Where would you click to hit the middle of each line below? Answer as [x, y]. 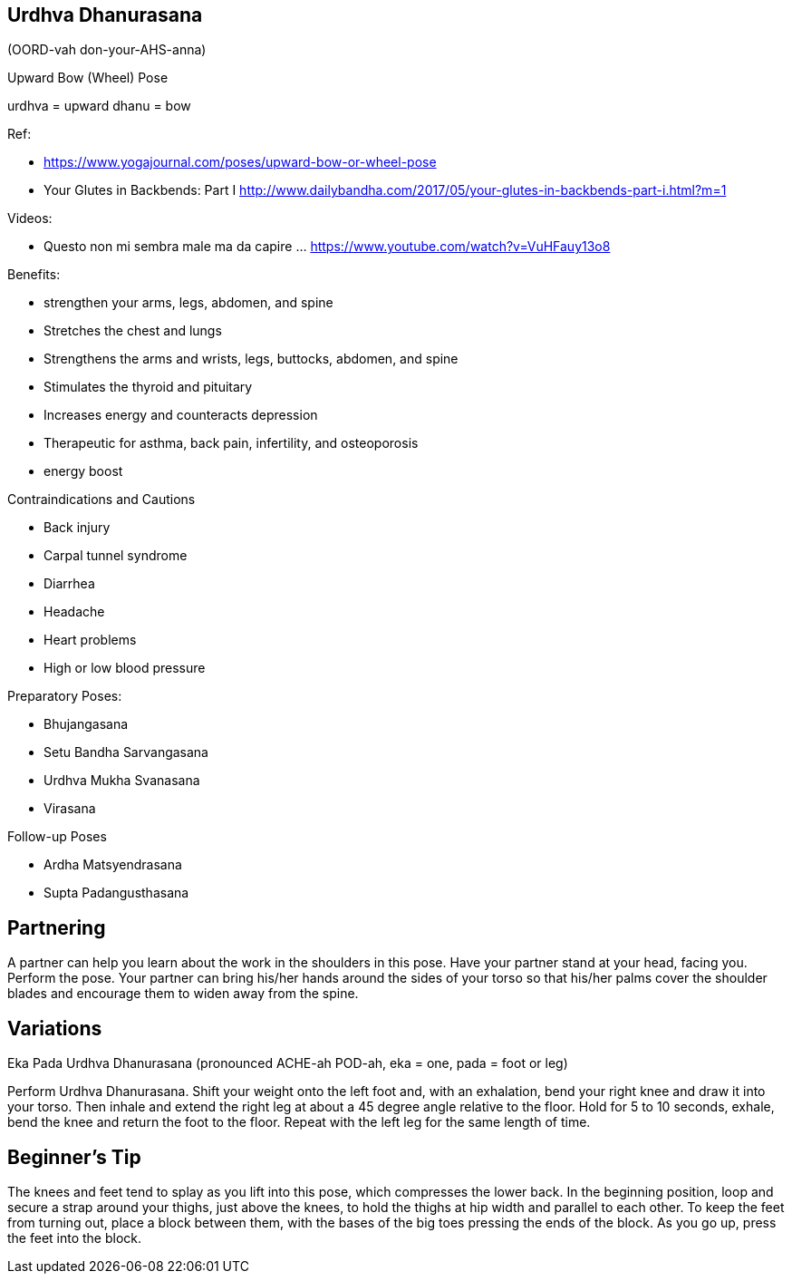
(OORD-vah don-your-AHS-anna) [107, 50]
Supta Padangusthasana [116, 893]
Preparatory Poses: [65, 696]
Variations [55, 1028]
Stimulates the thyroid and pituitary [148, 387]
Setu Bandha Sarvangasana [126, 752]
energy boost [83, 471]
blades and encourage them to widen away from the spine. [183, 994]
